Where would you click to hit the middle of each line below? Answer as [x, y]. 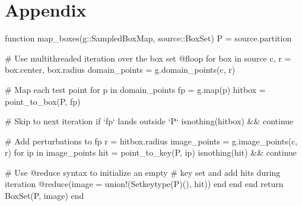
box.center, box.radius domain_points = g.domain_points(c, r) [120, 70]
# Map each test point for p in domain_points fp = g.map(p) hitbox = [135, 89]
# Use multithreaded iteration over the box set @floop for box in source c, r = [148, 58]
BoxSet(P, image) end [44, 196]
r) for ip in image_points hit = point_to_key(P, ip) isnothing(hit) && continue [151, 152]
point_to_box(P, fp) [43, 101]
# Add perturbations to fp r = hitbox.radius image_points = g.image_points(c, [151, 141]
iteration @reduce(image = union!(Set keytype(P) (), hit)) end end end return [144, 184]
